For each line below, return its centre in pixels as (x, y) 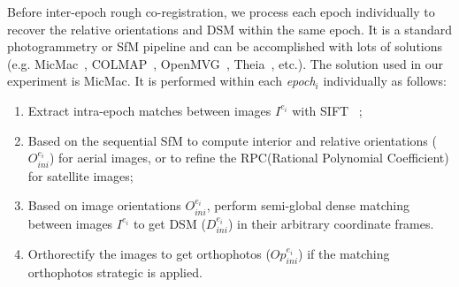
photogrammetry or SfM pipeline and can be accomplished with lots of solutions (225, 46)
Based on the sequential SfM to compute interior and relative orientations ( (232, 140)
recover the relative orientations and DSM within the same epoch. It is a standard (230, 29)
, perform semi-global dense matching (308, 205)
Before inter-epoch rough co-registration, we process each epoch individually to (221, 11)
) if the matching (344, 254)
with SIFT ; (327, 110)
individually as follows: (385, 81)
